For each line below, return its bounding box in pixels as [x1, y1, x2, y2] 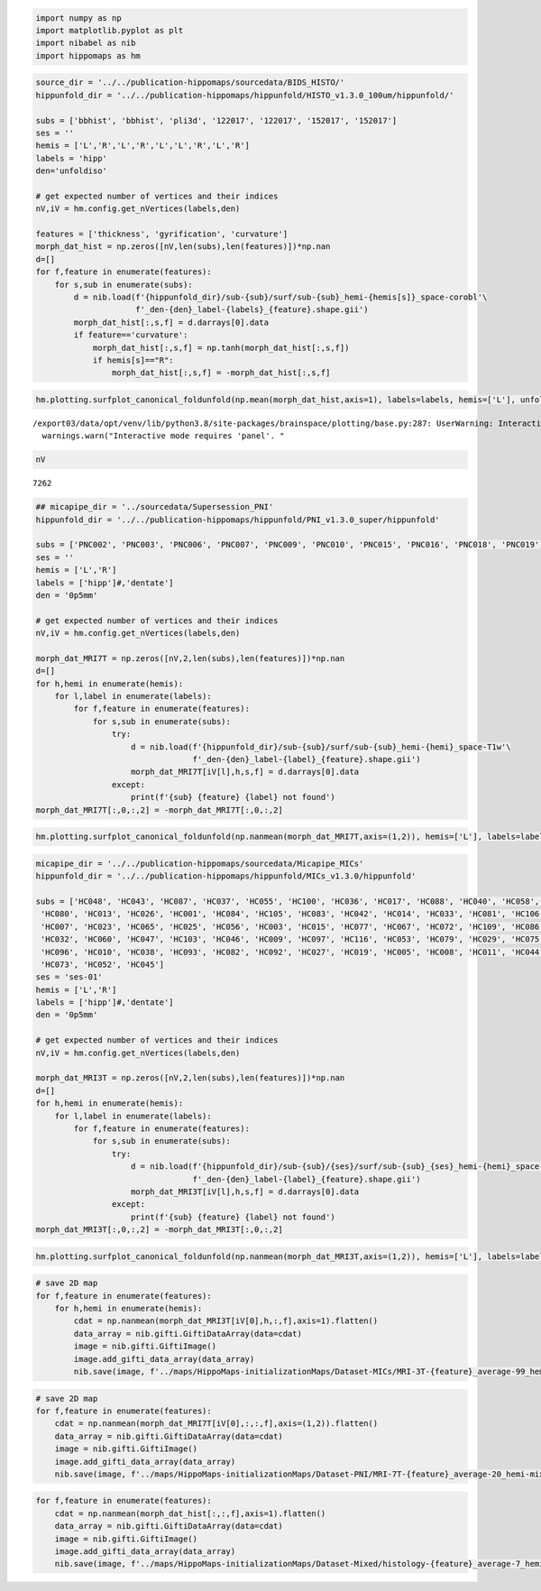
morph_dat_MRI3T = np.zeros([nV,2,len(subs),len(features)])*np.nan [35, 1073, 345, 1083]
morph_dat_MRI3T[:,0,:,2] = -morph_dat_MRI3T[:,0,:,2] [35, 1225, 283, 1235]
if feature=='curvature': [73, 330, 188, 340]
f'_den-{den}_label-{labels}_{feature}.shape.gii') [135, 305, 369, 315]
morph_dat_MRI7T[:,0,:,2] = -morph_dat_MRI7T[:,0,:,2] [35, 805, 283, 815]
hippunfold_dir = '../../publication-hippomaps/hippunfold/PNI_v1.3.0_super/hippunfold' [35, 514, 441, 525]
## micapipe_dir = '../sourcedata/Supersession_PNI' [35, 501, 274, 512]
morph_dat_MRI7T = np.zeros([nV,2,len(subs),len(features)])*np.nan [35, 653, 345, 663]
